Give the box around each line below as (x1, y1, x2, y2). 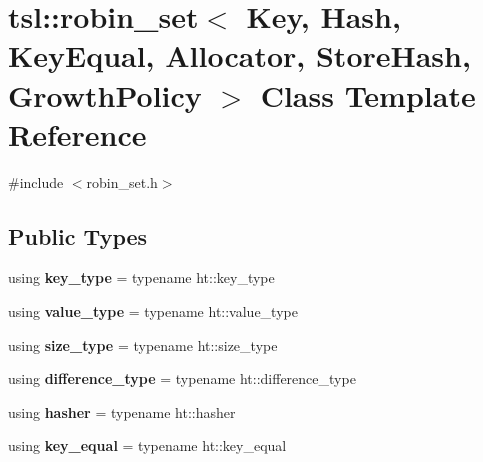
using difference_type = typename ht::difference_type (8, 368, 356, 389)
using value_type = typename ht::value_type (8, 301, 298, 322)
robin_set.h (86, 171, 158, 192)
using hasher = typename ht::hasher (8, 401, 236, 422)
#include (8, 171, 64, 192)
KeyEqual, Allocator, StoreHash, (8, 35, 471, 76)
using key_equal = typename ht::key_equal (8, 435, 287, 456)
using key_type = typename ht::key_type (8, 267, 275, 288)
